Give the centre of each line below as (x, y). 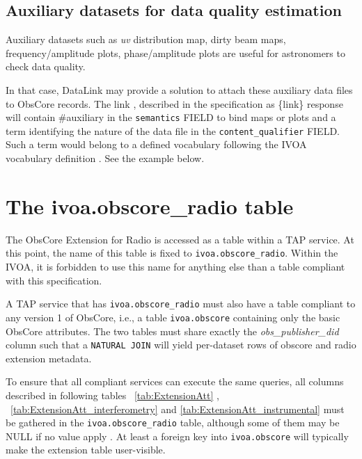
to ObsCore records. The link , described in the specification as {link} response (174, 103)
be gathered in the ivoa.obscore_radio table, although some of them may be (173, 422)
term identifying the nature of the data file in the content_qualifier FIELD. (173, 130)
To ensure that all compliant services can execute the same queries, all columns (175, 381)
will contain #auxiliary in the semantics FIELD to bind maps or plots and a (171, 117)
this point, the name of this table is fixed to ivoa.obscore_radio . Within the (172, 253)
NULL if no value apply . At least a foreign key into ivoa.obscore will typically (177, 436)
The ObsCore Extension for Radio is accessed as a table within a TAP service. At (180, 239)
